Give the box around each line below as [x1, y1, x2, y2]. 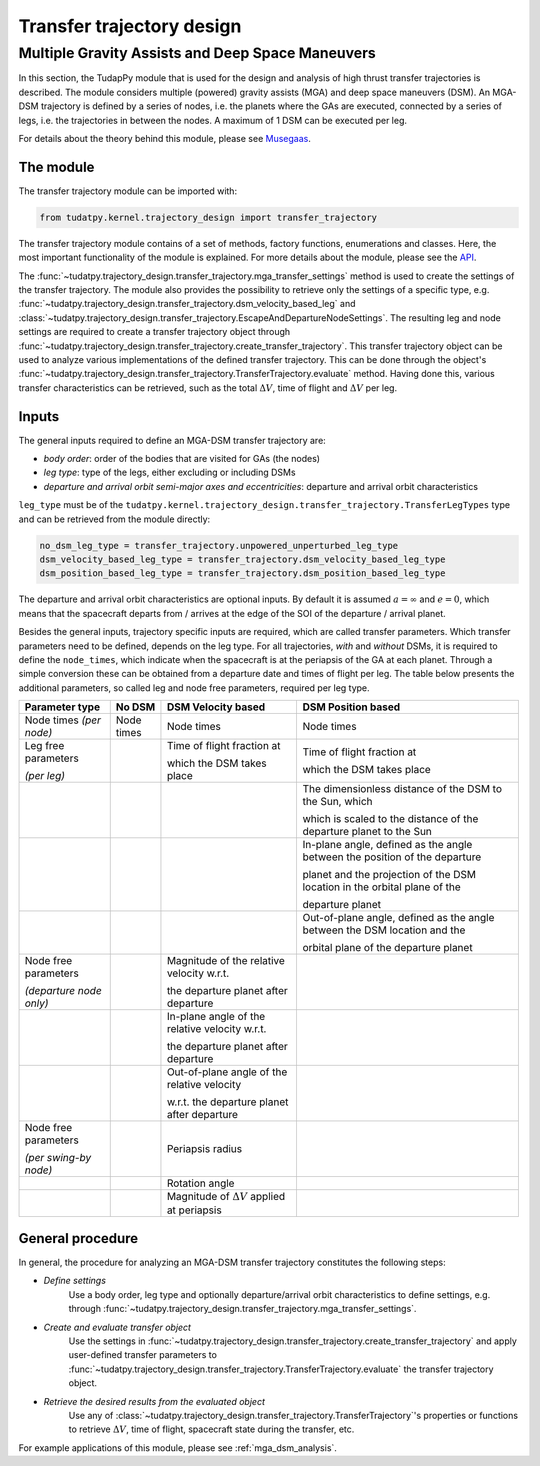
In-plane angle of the [166, 1010, 266, 1024]
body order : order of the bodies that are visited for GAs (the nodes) [43, 453, 320, 465]
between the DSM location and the [302, 923, 466, 937]
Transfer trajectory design [18, 15, 242, 37]
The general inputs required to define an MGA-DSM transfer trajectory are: [18, 434, 327, 446]
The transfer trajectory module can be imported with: [18, 185, 238, 197]
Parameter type [24, 700, 100, 714]
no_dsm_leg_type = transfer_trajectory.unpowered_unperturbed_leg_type [39, 540, 399, 551]
